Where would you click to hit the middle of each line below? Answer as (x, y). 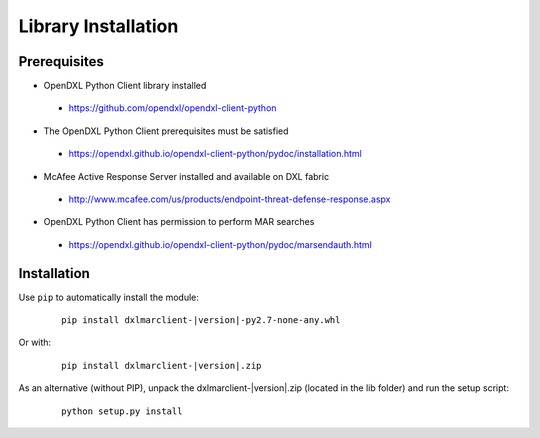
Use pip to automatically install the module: (108, 297)
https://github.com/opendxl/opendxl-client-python (172, 108)
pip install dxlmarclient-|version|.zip (161, 365)
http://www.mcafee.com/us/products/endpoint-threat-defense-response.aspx (229, 199)
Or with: (35, 342)
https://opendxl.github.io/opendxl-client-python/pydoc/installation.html (215, 154)
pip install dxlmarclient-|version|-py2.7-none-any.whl (201, 320)
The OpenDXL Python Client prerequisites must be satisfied (166, 131)
